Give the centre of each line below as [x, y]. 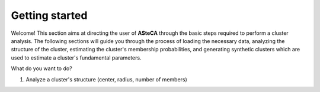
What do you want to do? [41, 68]
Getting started [49, 15]
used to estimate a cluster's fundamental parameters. [76, 57]
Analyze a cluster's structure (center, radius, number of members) [107, 79]
